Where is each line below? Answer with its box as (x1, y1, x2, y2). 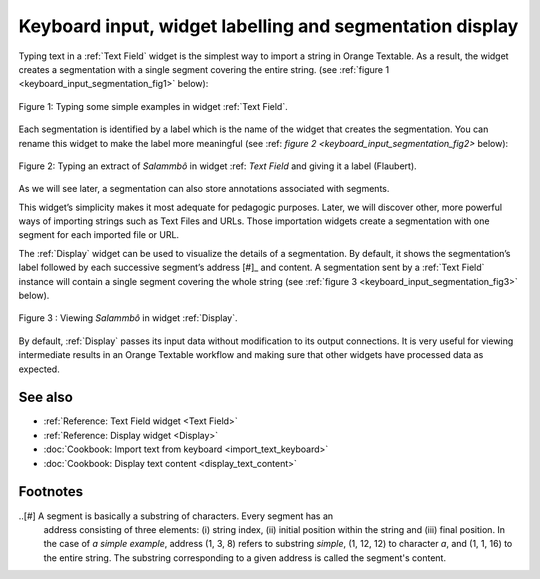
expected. (18, 363, 60, 375)
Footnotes (18, 483, 84, 500)
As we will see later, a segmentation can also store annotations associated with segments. (18, 183, 390, 195)
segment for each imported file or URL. (18, 229, 180, 241)
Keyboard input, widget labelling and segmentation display (18, 15, 519, 37)
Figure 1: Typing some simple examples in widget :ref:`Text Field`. (18, 100, 289, 112)
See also (18, 389, 74, 406)
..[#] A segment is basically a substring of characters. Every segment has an (18, 510, 334, 522)
